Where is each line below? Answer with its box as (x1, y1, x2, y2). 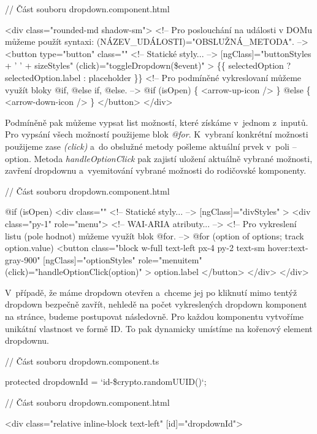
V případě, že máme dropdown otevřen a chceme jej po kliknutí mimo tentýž (5, 285, 297, 298)
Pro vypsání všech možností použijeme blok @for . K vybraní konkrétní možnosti (5, 128, 308, 141)
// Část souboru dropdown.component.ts (5, 354, 159, 367)
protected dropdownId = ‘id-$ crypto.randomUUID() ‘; (5, 375, 207, 388)
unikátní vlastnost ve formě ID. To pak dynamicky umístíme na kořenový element (5, 322, 313, 335)
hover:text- (267, 241, 308, 254)
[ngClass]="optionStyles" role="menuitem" (43, 253, 202, 266)
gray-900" (5, 253, 40, 266)
